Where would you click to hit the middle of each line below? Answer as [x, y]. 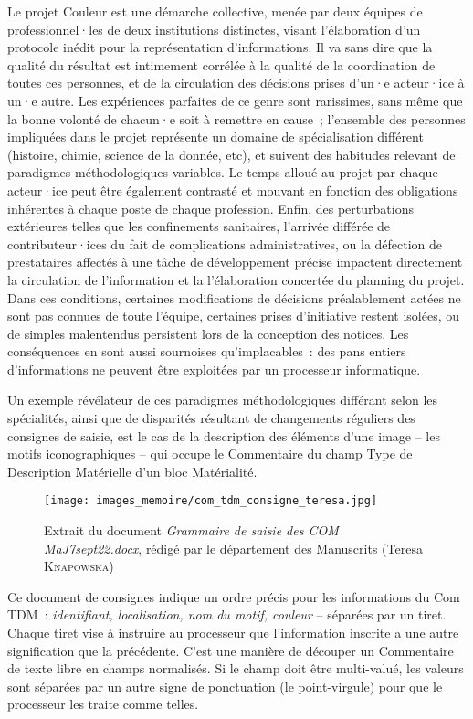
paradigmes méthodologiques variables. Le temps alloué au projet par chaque [223, 172]
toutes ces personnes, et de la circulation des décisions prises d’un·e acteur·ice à [236, 83]
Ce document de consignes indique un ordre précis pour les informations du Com [234, 596]
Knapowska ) [79, 566]
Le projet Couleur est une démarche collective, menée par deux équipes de [215, 11]
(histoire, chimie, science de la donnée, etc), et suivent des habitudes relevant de [231, 154]
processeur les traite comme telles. [103, 704]
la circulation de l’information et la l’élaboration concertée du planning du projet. [236, 279]
